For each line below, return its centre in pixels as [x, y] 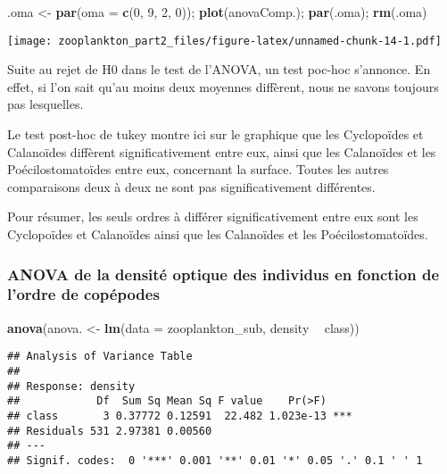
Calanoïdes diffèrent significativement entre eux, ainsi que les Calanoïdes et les [222, 151]
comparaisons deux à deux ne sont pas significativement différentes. [191, 186]
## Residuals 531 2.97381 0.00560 [110, 431]
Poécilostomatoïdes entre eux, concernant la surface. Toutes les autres [198, 169]
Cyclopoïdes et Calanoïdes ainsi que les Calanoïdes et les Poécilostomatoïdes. [218, 234]
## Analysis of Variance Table [100, 357]
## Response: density [71, 386]
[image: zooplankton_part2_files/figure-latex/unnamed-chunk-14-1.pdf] [224, 41]
